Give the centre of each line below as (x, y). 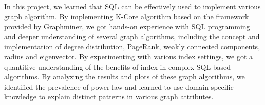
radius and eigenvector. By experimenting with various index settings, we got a (129, 56)
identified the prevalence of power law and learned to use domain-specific (119, 86)
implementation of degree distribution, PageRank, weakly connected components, (132, 46)
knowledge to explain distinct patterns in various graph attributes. (109, 97)
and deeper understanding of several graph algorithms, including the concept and (132, 36)
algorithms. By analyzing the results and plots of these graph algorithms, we (125, 77)
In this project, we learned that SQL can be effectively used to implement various (132, 6)
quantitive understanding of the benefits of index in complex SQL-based (118, 66)
